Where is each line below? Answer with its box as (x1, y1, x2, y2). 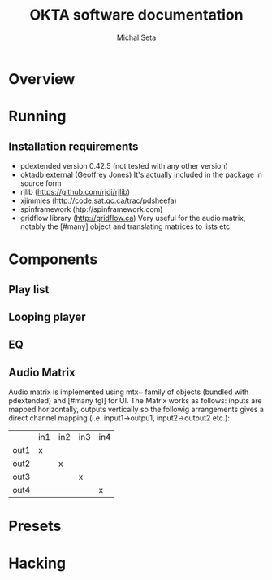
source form (19, 178, 62, 188)
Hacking (8, 554, 67, 573)
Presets (8, 517, 62, 535)
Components (8, 250, 98, 269)
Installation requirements (8, 139, 139, 153)
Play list (8, 283, 50, 297)
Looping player (8, 310, 86, 323)
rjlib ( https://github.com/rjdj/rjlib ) (19, 187, 131, 196)
